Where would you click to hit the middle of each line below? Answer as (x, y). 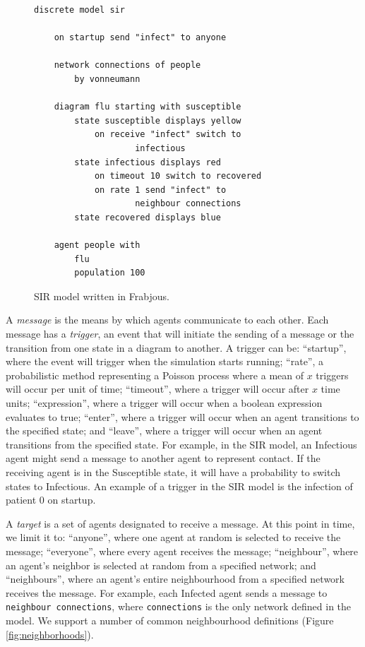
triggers (332, 375)
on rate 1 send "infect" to (160, 190)
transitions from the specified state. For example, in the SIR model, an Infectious (181, 444)
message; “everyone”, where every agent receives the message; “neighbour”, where (182, 551)
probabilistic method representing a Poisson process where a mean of (155, 375)
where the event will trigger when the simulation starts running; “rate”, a (165, 361)
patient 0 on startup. (51, 500)
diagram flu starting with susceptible (148, 107)
